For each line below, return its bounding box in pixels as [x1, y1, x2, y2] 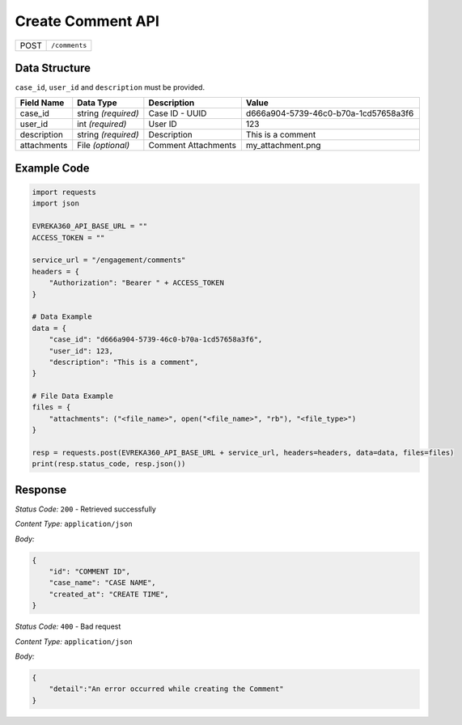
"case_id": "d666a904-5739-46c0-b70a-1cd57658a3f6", [49, 335, 263, 344]
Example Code [15, 161, 90, 175]
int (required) [77, 118, 127, 129]
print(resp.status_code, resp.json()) [32, 460, 186, 468]
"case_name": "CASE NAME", [49, 579, 157, 587]
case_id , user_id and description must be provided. [15, 83, 206, 92]
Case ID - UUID [148, 108, 207, 119]
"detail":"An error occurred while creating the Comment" [49, 685, 284, 693]
